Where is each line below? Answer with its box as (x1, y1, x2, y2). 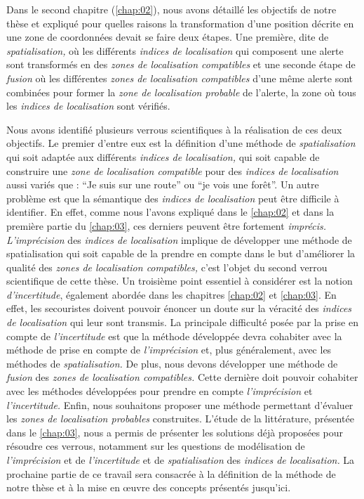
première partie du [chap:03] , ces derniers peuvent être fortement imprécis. (6, 218, 326, 233)
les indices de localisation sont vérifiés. (6, 98, 170, 113)
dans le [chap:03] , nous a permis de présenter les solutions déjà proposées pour (6, 425, 344, 439)
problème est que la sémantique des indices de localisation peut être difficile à (6, 190, 339, 205)
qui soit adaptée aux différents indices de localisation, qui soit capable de (6, 149, 320, 164)
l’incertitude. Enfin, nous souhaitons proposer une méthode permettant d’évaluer (6, 397, 353, 412)
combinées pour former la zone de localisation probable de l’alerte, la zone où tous (6, 84, 356, 99)
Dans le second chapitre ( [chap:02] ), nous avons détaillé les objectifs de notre (6, 2, 337, 16)
